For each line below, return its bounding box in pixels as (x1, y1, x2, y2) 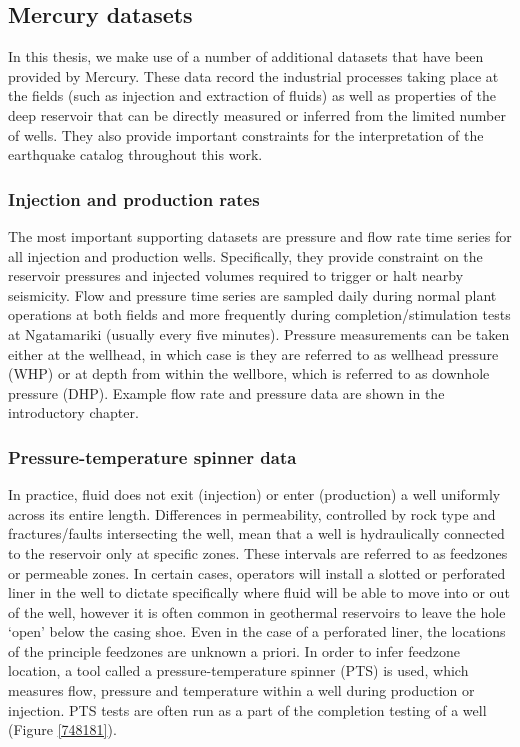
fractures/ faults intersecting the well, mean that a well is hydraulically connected (8, 523, 505, 544)
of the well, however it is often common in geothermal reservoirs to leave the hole (8, 601, 506, 622)
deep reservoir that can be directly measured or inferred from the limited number (8, 104, 506, 125)
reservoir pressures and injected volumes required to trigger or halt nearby (8, 265, 464, 286)
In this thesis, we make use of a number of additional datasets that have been (8, 46, 484, 67)
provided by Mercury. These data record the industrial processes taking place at (8, 65, 499, 86)
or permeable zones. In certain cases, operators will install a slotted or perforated (8, 562, 506, 583)
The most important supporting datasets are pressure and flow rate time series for (8, 225, 512, 246)
